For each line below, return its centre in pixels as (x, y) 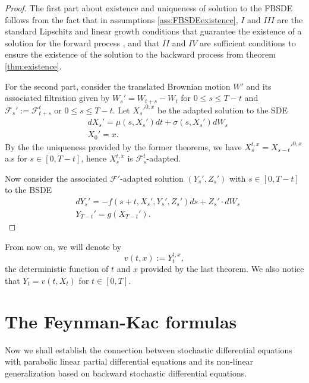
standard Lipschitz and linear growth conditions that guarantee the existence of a (153, 31)
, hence (94, 158)
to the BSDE (29, 190)
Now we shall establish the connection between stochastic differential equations (149, 349)
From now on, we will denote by (63, 246)
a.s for (16, 158)
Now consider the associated (56, 178)
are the (290, 19)
